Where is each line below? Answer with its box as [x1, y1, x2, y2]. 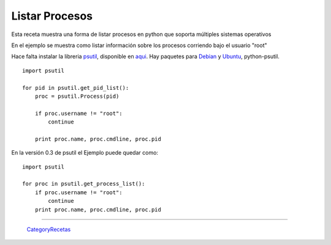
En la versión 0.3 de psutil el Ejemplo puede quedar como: [11, 149, 159, 156]
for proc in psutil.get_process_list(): [22, 180, 145, 188]
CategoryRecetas [26, 225, 71, 233]
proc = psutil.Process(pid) [34, 92, 120, 100]
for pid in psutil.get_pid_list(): [22, 84, 129, 91]
